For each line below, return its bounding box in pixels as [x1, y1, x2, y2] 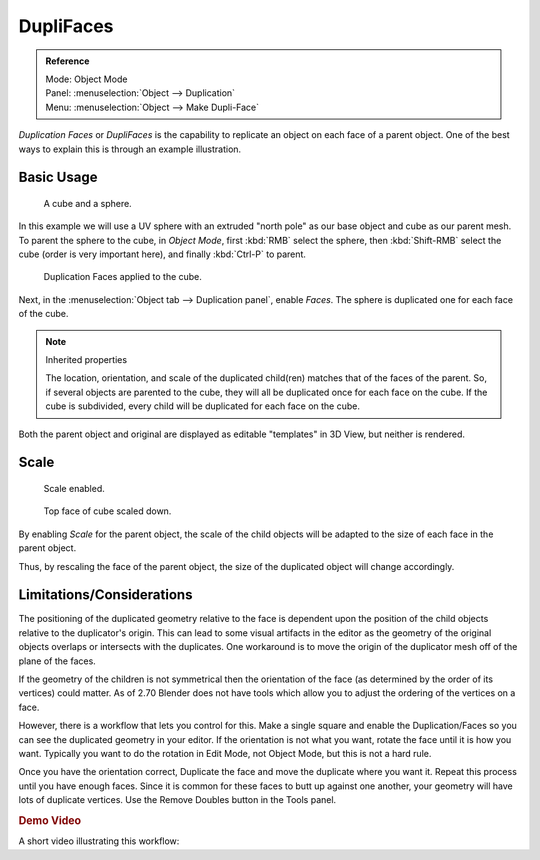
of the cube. [18, 308, 69, 320]
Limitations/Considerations [18, 586, 193, 604]
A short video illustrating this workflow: [18, 835, 180, 847]
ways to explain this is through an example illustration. [18, 143, 242, 155]
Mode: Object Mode [45, 73, 128, 85]
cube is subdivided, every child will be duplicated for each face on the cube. [45, 400, 360, 412]
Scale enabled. [43, 483, 105, 494]
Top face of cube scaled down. [43, 505, 172, 517]
